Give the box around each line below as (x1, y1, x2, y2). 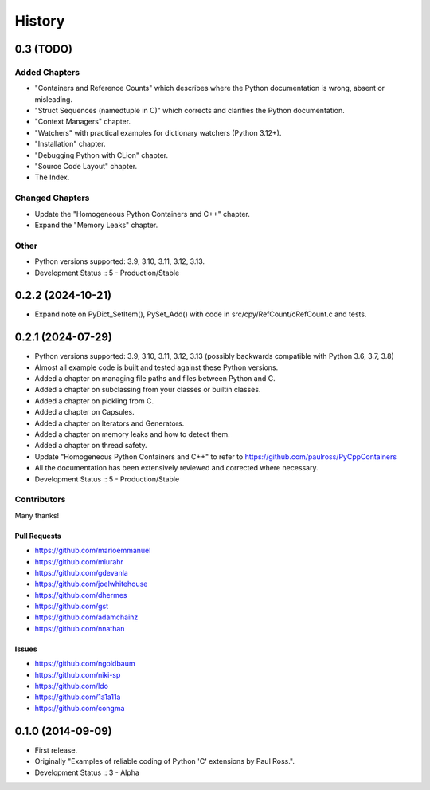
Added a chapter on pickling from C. (34, 395, 154, 406)
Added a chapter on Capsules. (34, 407, 135, 417)
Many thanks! (14, 510, 60, 520)
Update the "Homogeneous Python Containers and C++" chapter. (34, 209, 250, 218)
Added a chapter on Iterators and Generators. (34, 419, 185, 428)
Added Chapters (14, 66, 80, 77)
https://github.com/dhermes (34, 590, 127, 599)
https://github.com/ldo (34, 682, 109, 691)
